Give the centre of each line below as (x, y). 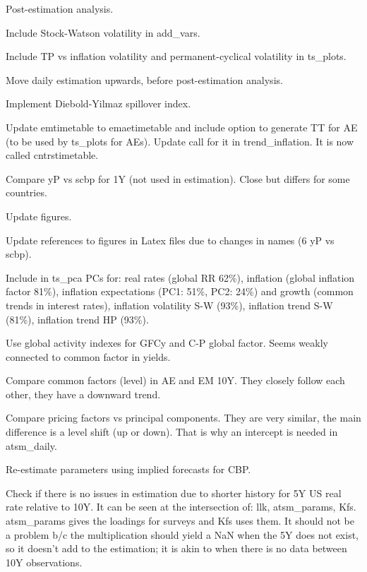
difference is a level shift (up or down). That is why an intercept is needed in (172, 432)
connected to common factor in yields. (88, 356)
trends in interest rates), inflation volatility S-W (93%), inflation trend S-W (169, 305)
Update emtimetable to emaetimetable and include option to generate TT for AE (182, 127)
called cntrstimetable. (52, 155)
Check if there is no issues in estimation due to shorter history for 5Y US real (174, 493)
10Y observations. (44, 562)
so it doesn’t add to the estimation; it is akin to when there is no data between (176, 548)
